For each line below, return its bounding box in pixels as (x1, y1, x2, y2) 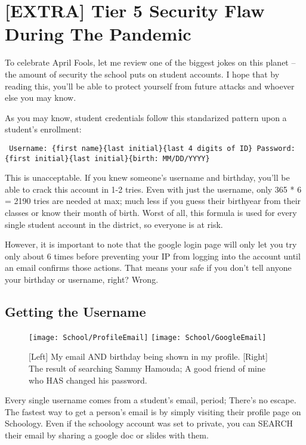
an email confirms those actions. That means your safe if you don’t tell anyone (5, 261, 292, 274)
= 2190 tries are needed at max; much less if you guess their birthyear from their (5, 194, 301, 207)
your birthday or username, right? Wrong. (5, 273, 159, 285)
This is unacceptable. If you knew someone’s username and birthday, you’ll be (5, 171, 290, 184)
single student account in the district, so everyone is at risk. (5, 218, 223, 230)
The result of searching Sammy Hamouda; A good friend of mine (29, 361, 265, 374)
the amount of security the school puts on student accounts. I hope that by (5, 67, 280, 80)
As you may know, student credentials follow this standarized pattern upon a (5, 111, 287, 123)
